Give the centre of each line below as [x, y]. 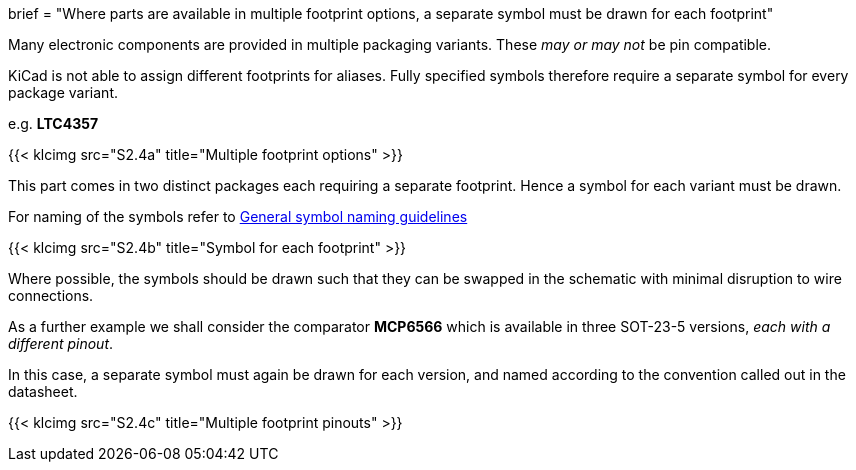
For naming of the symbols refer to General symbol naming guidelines [238, 216]
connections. [51, 295]
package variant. [63, 92]
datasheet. [43, 391]
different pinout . [61, 343]
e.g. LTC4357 [53, 123]
